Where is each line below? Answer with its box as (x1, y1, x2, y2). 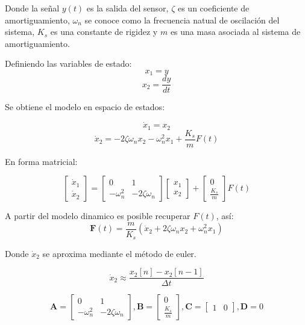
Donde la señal (5, 2, 60, 14)
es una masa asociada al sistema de (170, 25, 301, 38)
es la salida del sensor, (86, 2, 169, 14)
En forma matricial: (5, 155, 78, 167)
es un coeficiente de (177, 2, 250, 14)
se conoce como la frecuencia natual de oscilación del (84, 13, 280, 26)
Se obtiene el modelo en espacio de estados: (5, 101, 165, 113)
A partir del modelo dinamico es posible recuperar (5, 209, 190, 222)
